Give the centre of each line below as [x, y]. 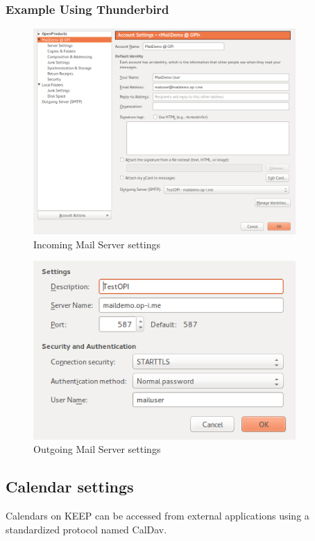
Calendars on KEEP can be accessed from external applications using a [157, 516]
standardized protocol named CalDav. [86, 529]
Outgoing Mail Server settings [97, 449]
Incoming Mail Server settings [97, 244]
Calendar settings [70, 487]
